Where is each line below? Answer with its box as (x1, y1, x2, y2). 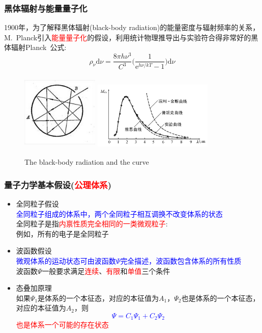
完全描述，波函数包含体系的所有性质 (120, 255, 242, 266)
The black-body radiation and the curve (24, 157, 149, 167)
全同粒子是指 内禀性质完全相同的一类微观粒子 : (16, 218, 168, 229)
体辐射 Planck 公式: (4, 42, 67, 53)
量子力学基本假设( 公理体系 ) (4, 178, 111, 191)
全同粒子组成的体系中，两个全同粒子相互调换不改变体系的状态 (16, 208, 223, 219)
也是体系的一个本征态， (181, 292, 260, 303)
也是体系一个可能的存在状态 (16, 319, 109, 330)
